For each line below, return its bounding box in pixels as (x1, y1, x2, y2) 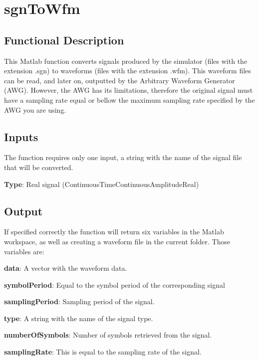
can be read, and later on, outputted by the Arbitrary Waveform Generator (4, 75, 235, 85)
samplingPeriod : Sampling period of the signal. (4, 296, 155, 307)
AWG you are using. (4, 104, 66, 115)
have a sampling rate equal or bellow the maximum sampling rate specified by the (4, 94, 255, 105)
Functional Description (4, 32, 124, 47)
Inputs (4, 129, 38, 144)
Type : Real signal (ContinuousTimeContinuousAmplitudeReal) (4, 179, 199, 189)
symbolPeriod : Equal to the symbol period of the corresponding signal (4, 279, 225, 290)
